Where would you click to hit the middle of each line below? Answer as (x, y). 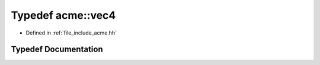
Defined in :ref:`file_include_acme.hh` (71, 33)
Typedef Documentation (57, 49)
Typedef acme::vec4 (63, 15)
